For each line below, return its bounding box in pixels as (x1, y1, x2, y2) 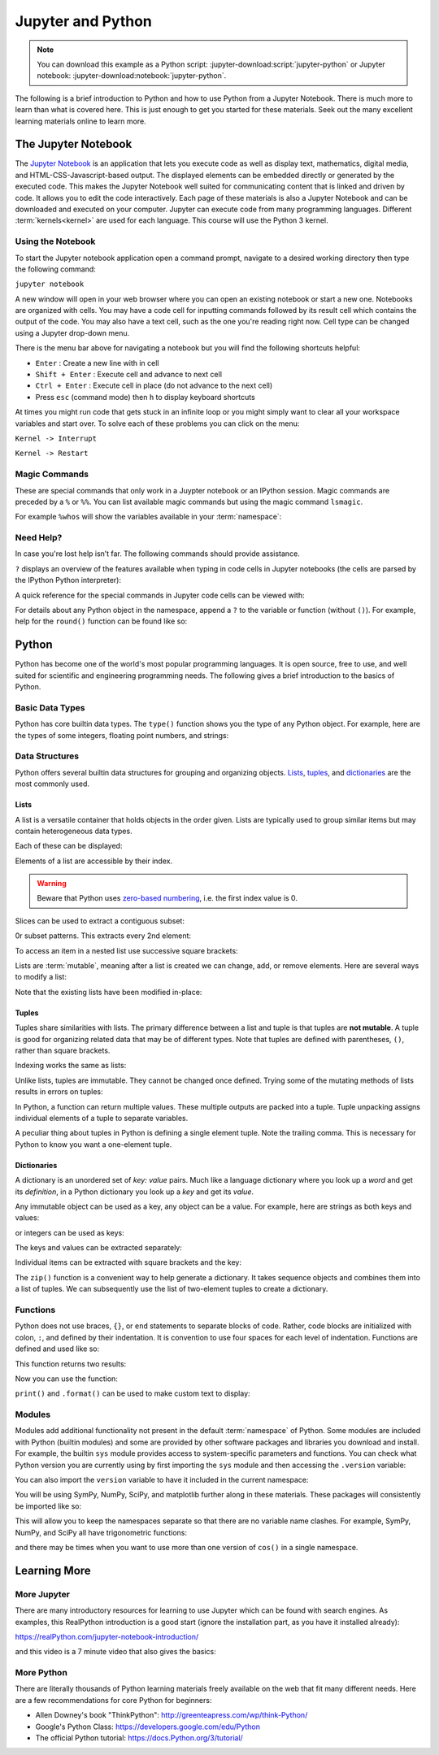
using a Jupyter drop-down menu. (15, 328, 130, 337)
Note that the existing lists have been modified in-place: (15, 987, 202, 997)
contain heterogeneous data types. (15, 826, 133, 836)
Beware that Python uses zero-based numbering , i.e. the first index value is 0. (37, 893, 298, 903)
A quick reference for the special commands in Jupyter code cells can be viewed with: (15, 590, 305, 600)
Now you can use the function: (15, 1374, 118, 1384)
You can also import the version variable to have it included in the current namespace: (15, 1475, 309, 1485)
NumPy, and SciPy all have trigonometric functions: (15, 1527, 187, 1537)
